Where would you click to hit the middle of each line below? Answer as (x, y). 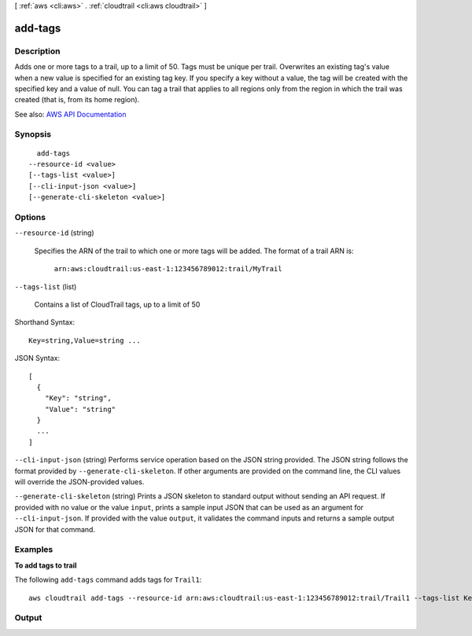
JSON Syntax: (37, 358)
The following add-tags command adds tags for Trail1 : (108, 580)
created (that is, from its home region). (77, 100)
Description (37, 51)
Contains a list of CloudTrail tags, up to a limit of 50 (117, 304)
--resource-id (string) (54, 233)
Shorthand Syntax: (44, 322)
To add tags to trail (46, 565)
